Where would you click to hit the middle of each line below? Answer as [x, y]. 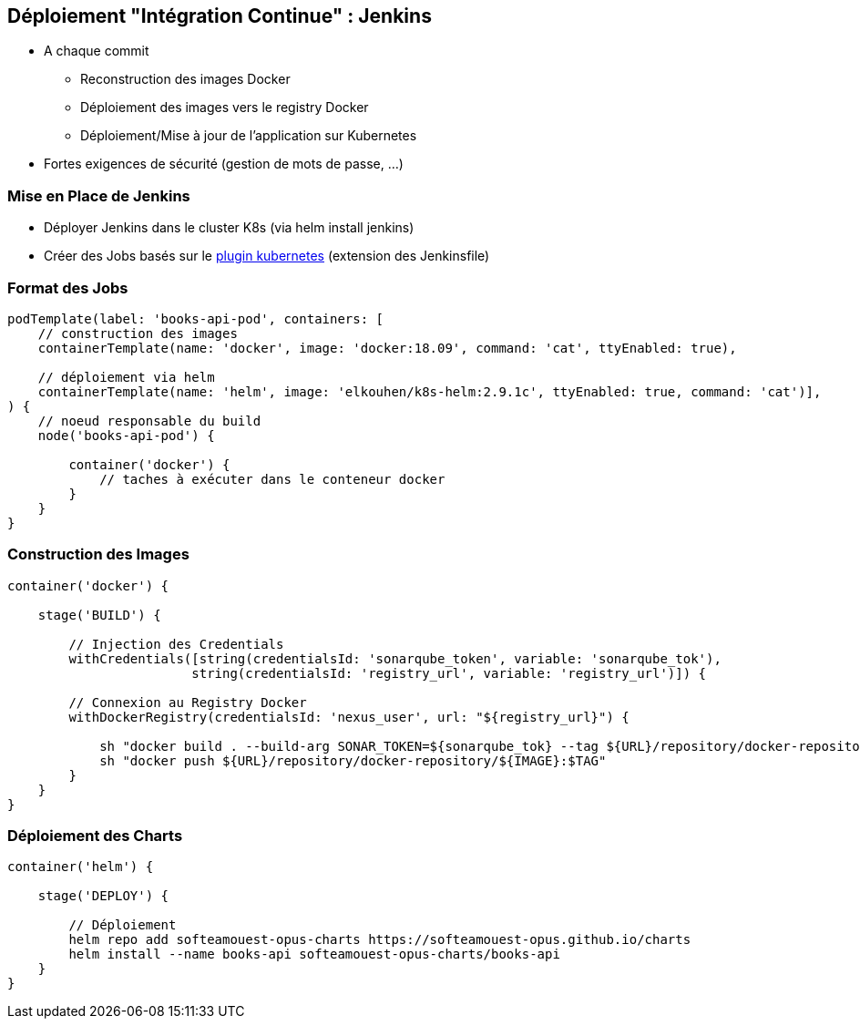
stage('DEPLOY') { [103, 896]
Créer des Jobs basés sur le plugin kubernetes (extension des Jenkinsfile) [267, 256]
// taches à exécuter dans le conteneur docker [272, 479]
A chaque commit [97, 51]
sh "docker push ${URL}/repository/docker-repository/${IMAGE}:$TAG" [353, 760]
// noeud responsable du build [149, 421]
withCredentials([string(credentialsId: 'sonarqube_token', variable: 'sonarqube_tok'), [395, 658]
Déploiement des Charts [95, 836]
